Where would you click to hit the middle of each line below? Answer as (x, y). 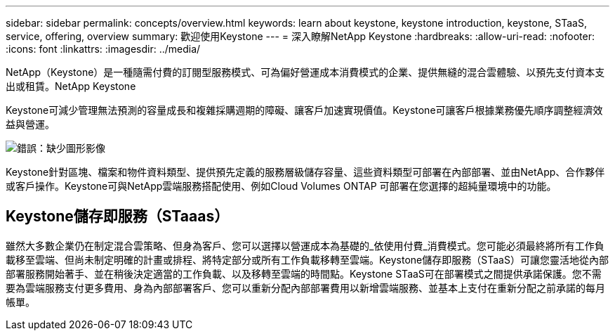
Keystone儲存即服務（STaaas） (118, 217)
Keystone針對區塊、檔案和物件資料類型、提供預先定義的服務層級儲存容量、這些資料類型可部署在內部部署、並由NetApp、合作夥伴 (305, 172)
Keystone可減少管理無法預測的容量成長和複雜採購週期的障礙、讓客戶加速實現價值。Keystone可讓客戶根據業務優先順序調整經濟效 (304, 110)
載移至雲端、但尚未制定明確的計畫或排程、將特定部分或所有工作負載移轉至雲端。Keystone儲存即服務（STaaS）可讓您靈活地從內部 (307, 259)
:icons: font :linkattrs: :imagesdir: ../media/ (103, 49)
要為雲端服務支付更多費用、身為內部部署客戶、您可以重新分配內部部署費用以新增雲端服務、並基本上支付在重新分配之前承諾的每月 (305, 287)
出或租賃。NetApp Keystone (71, 86)
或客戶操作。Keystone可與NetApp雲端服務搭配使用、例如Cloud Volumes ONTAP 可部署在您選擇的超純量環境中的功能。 (281, 186)
